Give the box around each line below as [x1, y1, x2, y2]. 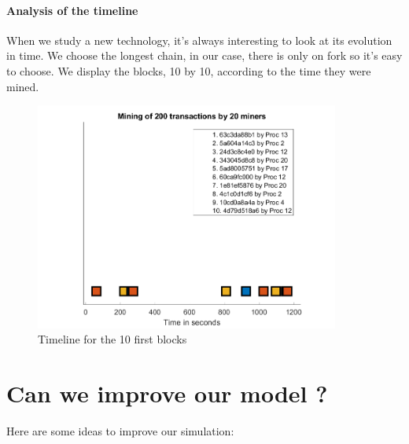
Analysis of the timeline [6, 2, 138, 18]
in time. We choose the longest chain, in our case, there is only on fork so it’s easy [6, 47, 403, 64]
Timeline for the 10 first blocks [38, 331, 187, 347]
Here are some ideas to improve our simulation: [6, 422, 234, 438]
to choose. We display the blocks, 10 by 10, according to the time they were [6, 62, 371, 79]
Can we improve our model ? [6, 376, 328, 409]
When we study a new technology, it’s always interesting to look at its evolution [6, 31, 392, 48]
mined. [6, 78, 39, 94]
